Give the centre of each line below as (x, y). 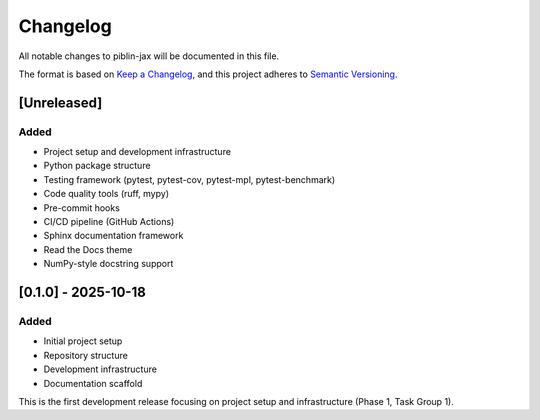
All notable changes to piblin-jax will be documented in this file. (149, 56)
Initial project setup (83, 341)
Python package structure (97, 166)
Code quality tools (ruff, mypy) (106, 194)
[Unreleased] (60, 102)
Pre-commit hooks (81, 207)
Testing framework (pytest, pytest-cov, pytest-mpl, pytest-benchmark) (189, 179)
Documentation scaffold (93, 383)
